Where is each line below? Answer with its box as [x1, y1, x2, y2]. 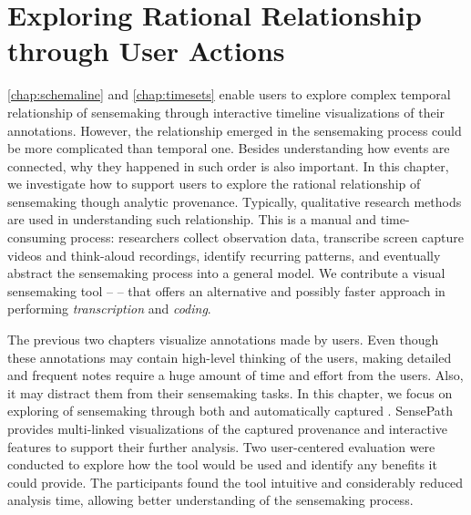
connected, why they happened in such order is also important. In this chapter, [7, 156, 449, 175]
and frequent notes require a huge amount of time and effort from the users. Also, [7, 366, 464, 385]
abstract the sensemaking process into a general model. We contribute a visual [7, 263, 445, 283]
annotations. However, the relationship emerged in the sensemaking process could [7, 120, 462, 139]
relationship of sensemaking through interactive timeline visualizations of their [7, 102, 445, 121]
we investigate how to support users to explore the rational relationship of [7, 174, 421, 193]
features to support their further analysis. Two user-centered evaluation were [7, 437, 435, 456]
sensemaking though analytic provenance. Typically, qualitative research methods [7, 191, 462, 211]
